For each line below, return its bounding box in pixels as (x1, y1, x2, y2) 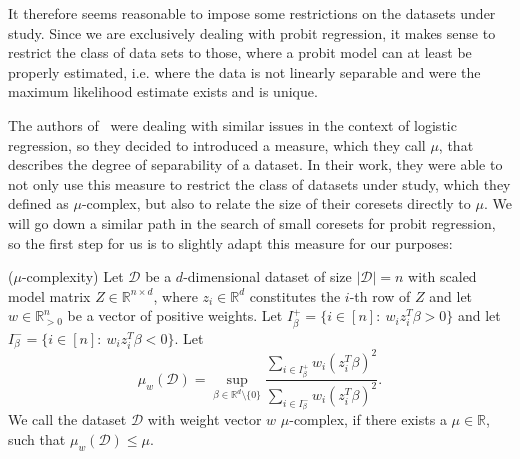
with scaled (408, 266, 477, 287)
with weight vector (147, 409, 262, 430)
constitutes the (249, 285, 341, 306)
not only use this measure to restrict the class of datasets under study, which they (8, 173, 511, 194)
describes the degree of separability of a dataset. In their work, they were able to (8, 154, 503, 175)
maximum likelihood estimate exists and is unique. (8, 81, 318, 102)
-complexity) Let (21, 266, 124, 287)
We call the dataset (8, 409, 127, 430)
